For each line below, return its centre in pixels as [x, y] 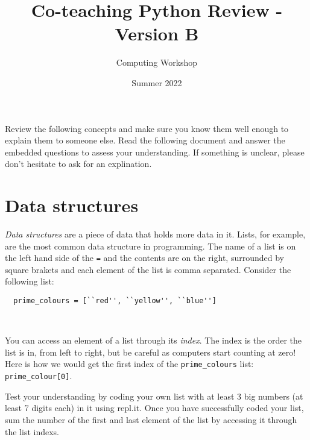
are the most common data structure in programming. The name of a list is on [150, 246]
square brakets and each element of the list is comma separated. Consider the [148, 269]
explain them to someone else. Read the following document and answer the [145, 140]
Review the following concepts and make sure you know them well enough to [147, 128]
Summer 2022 [157, 82]
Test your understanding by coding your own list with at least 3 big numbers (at [154, 396]
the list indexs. [32, 431]
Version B [157, 33]
